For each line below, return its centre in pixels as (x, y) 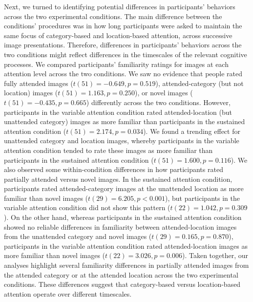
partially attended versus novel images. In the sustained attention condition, (118, 179)
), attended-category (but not (200, 83)
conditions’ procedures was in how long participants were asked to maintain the (123, 26)
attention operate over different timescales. (68, 293)
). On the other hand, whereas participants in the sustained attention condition (123, 217)
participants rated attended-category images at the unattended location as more (124, 188)
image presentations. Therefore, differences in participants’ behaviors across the (123, 45)
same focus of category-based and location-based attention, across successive (118, 35)
